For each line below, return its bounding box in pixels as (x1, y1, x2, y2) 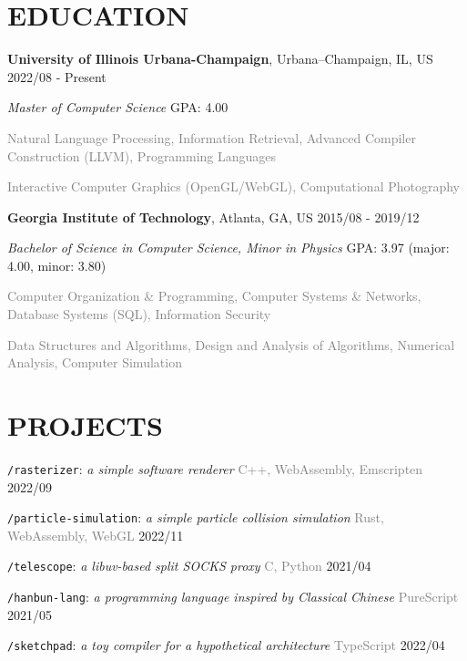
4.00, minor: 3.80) (7, 255, 107, 274)
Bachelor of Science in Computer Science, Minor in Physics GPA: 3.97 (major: (7, 238, 450, 257)
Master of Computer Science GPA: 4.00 (7, 98, 228, 117)
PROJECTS (7, 407, 163, 444)
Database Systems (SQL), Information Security (7, 305, 271, 324)
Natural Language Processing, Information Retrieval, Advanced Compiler (7, 128, 416, 147)
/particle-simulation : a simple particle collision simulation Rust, (7, 508, 384, 527)
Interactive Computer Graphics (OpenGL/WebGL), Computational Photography (7, 177, 461, 196)
